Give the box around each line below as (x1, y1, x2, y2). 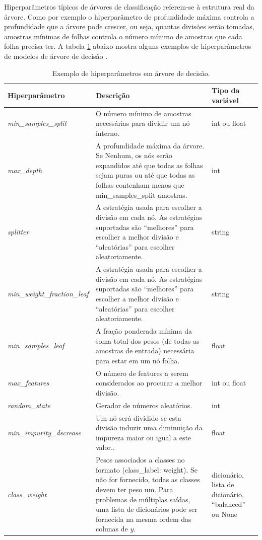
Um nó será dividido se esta (95, 412, 181, 423)
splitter (8, 226, 29, 237)
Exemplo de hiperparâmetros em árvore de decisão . (52, 67, 210, 78)
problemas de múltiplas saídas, (95, 494, 190, 504)
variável (212, 95, 239, 105)
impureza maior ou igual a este (95, 432, 191, 442)
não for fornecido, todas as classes (95, 474, 200, 485)
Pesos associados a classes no (95, 454, 185, 465)
